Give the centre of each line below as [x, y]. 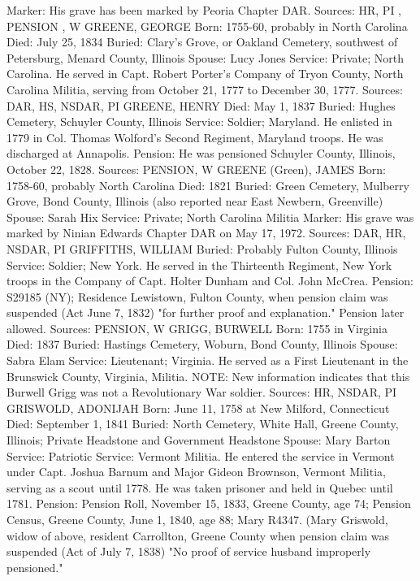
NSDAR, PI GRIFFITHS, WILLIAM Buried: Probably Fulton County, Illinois [202, 248]
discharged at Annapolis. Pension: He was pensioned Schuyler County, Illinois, [201, 153]
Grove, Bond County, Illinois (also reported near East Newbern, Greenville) [195, 201]
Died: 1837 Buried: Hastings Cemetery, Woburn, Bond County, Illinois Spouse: [202, 344]
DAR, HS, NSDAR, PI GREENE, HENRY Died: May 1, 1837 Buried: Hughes [201, 105]
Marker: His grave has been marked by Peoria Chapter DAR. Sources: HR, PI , [204, 10]
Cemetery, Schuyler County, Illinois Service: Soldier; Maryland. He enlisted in [199, 121]
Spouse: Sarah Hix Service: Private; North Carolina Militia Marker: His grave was [210, 217]
